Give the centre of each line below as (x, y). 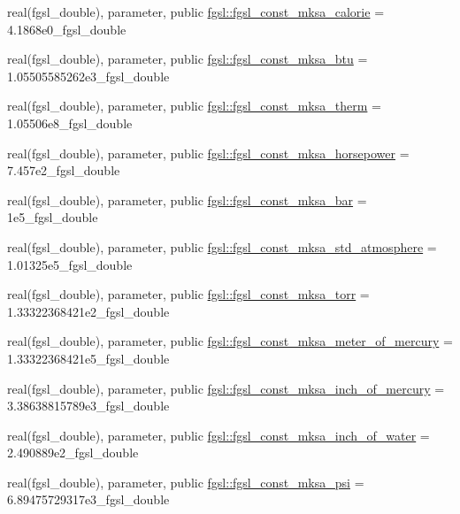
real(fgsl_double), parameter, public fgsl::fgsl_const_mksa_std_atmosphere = (222, 246)
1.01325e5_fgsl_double (70, 264)
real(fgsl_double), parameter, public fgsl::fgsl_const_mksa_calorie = (196, 12)
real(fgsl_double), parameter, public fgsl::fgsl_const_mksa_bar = (187, 199)
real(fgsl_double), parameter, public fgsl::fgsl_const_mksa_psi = (186, 482)
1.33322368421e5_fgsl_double (88, 358)
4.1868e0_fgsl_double (67, 29)
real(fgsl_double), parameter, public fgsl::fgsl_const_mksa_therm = (194, 106)
